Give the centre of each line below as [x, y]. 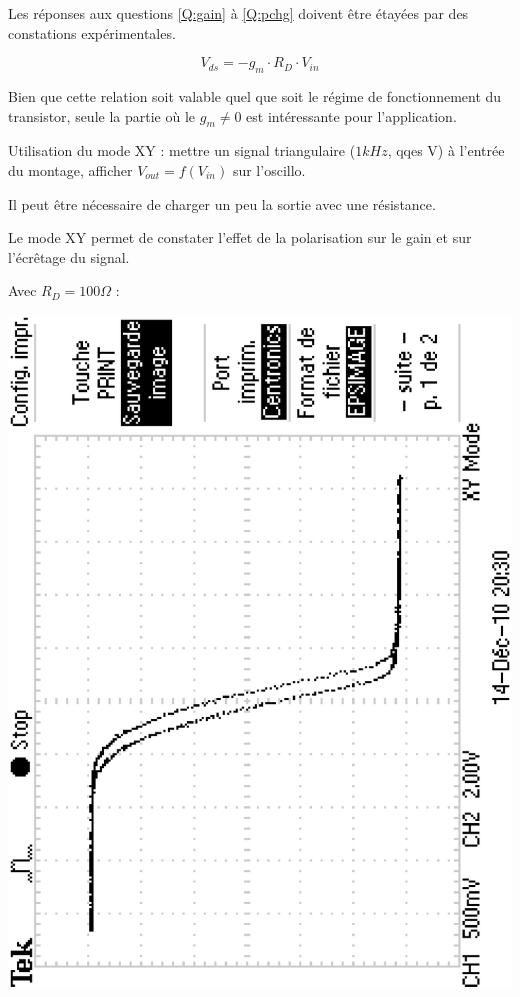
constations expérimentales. [92, 32]
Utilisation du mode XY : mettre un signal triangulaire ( [182, 150]
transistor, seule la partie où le [102, 115]
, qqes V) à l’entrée [446, 150]
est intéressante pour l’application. [351, 115]
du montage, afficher [70, 169]
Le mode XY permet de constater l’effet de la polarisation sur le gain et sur [240, 237]
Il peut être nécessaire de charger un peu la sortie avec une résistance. [222, 203]
